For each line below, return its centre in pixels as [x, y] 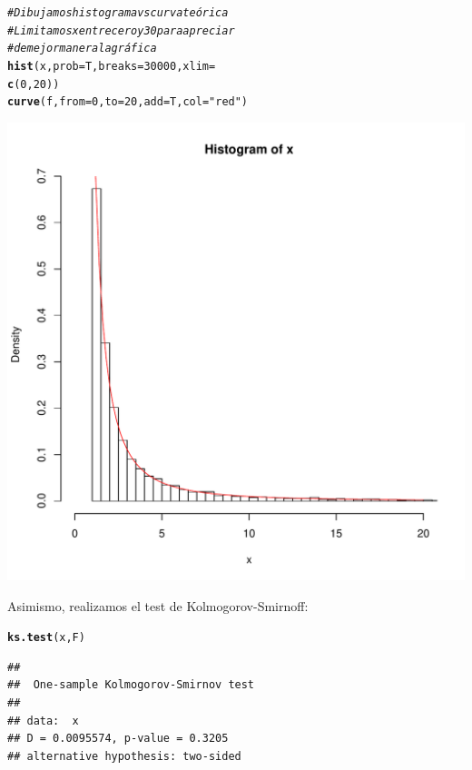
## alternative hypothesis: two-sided [124, 756]
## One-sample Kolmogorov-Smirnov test [131, 685]
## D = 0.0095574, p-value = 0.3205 [118, 739]
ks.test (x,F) [46, 638]
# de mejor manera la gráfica [82, 49]
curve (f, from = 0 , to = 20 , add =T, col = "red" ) [128, 102]
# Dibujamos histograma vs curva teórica [118, 13]
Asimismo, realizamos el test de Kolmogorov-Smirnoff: [158, 605]
